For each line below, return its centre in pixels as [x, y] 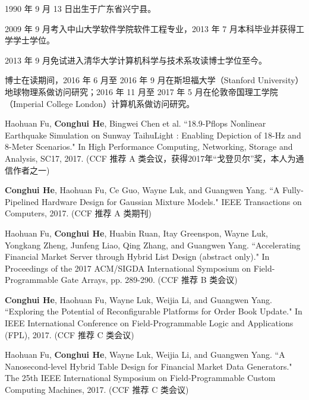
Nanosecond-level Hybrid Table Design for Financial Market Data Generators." [149, 366]
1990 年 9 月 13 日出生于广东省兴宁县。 [81, 8]
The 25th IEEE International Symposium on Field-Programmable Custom [140, 378]
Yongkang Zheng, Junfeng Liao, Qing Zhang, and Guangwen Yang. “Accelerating [153, 245]
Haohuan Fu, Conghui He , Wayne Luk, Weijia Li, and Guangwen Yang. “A [145, 355]
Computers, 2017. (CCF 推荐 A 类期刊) [78, 213]
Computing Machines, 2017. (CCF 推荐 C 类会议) [97, 390]
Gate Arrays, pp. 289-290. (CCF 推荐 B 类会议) [149, 280]
